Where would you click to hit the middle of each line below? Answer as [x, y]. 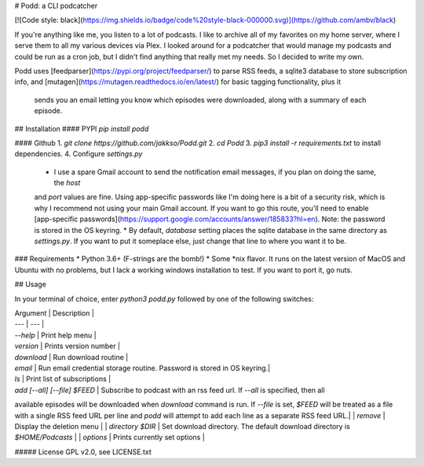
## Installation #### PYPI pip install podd [82, 129]
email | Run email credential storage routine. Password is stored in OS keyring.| [143, 368]
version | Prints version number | [68, 346]
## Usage [31, 284]
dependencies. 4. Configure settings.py [79, 154]
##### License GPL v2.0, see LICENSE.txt [83, 452]
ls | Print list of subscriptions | [63, 379]
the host [67, 183]
